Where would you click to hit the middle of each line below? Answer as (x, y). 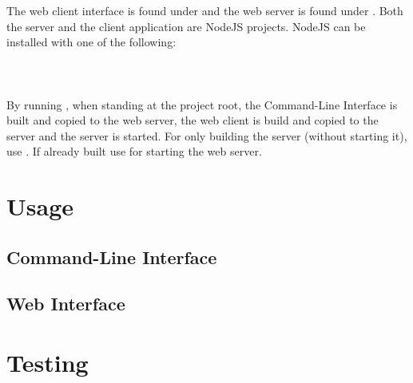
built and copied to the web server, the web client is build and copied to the (193, 120)
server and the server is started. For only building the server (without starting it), (207, 135)
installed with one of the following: (91, 42)
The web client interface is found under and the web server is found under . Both (205, 10)
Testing (48, 363)
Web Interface (66, 304)
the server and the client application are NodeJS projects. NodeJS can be (186, 26)
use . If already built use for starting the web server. (134, 151)
